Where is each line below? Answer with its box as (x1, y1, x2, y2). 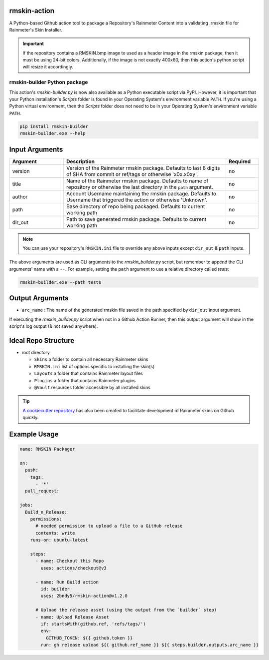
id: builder (40, 586, 70, 592)
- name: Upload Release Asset (35, 614, 110, 620)
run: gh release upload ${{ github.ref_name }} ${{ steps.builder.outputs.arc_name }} (40, 642, 259, 648)
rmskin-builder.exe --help (19, 130, 86, 136)
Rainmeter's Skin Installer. (9, 26, 62, 32)
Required (228, 158, 251, 165)
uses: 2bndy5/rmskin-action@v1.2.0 (40, 593, 128, 599)
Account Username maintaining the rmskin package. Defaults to (66, 190, 217, 197)
